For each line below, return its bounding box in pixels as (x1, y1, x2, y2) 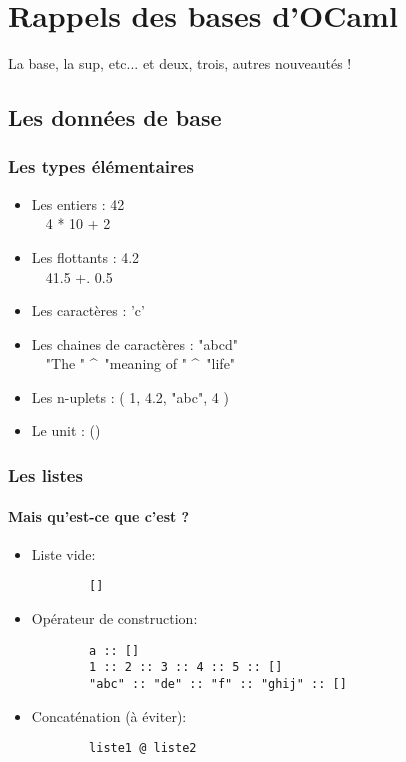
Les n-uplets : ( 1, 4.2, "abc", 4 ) (31, 386, 229, 407)
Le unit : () (31, 420, 101, 441)
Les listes (8, 462, 83, 487)
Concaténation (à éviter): (31, 705, 187, 726)
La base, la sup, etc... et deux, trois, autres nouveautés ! (8, 53, 352, 74)
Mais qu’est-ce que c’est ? (8, 505, 190, 526)
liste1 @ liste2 (89, 741, 197, 756)
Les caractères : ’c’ (31, 300, 145, 321)
